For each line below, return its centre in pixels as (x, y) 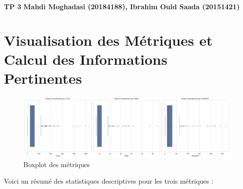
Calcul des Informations (86, 59)
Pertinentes (43, 78)
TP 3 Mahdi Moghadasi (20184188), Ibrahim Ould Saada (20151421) (122, 6)
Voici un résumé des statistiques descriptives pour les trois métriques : (109, 180)
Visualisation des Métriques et (108, 40)
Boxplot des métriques (57, 164)
